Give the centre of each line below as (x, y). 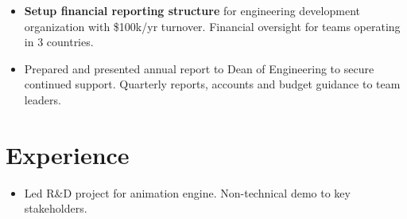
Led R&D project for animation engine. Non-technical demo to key (187, 192)
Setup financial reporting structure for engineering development (192, 10)
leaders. (43, 99)
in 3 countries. (59, 42)
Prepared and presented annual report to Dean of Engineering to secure (199, 68)
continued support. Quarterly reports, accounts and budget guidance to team (212, 84)
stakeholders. (56, 208)
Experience (68, 154)
